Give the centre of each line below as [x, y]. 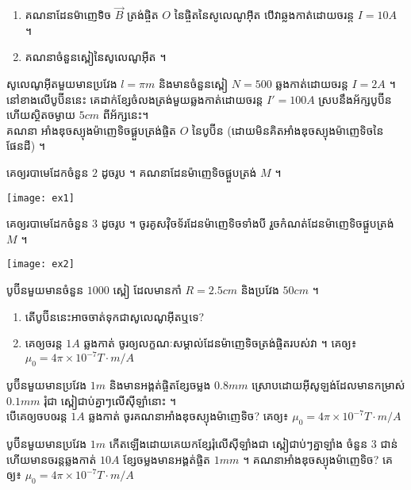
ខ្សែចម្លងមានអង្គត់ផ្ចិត [167, 459]
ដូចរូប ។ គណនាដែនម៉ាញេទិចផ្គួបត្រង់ [179, 172]
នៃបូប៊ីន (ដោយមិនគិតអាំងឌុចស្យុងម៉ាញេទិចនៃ [288, 130]
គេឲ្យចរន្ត [44, 343]
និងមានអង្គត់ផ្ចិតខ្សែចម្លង [160, 385]
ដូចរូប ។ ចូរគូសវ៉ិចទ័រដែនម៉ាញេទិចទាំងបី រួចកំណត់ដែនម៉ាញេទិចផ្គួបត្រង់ [248, 223]
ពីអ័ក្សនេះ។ [126, 115]
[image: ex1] [40, 198]
